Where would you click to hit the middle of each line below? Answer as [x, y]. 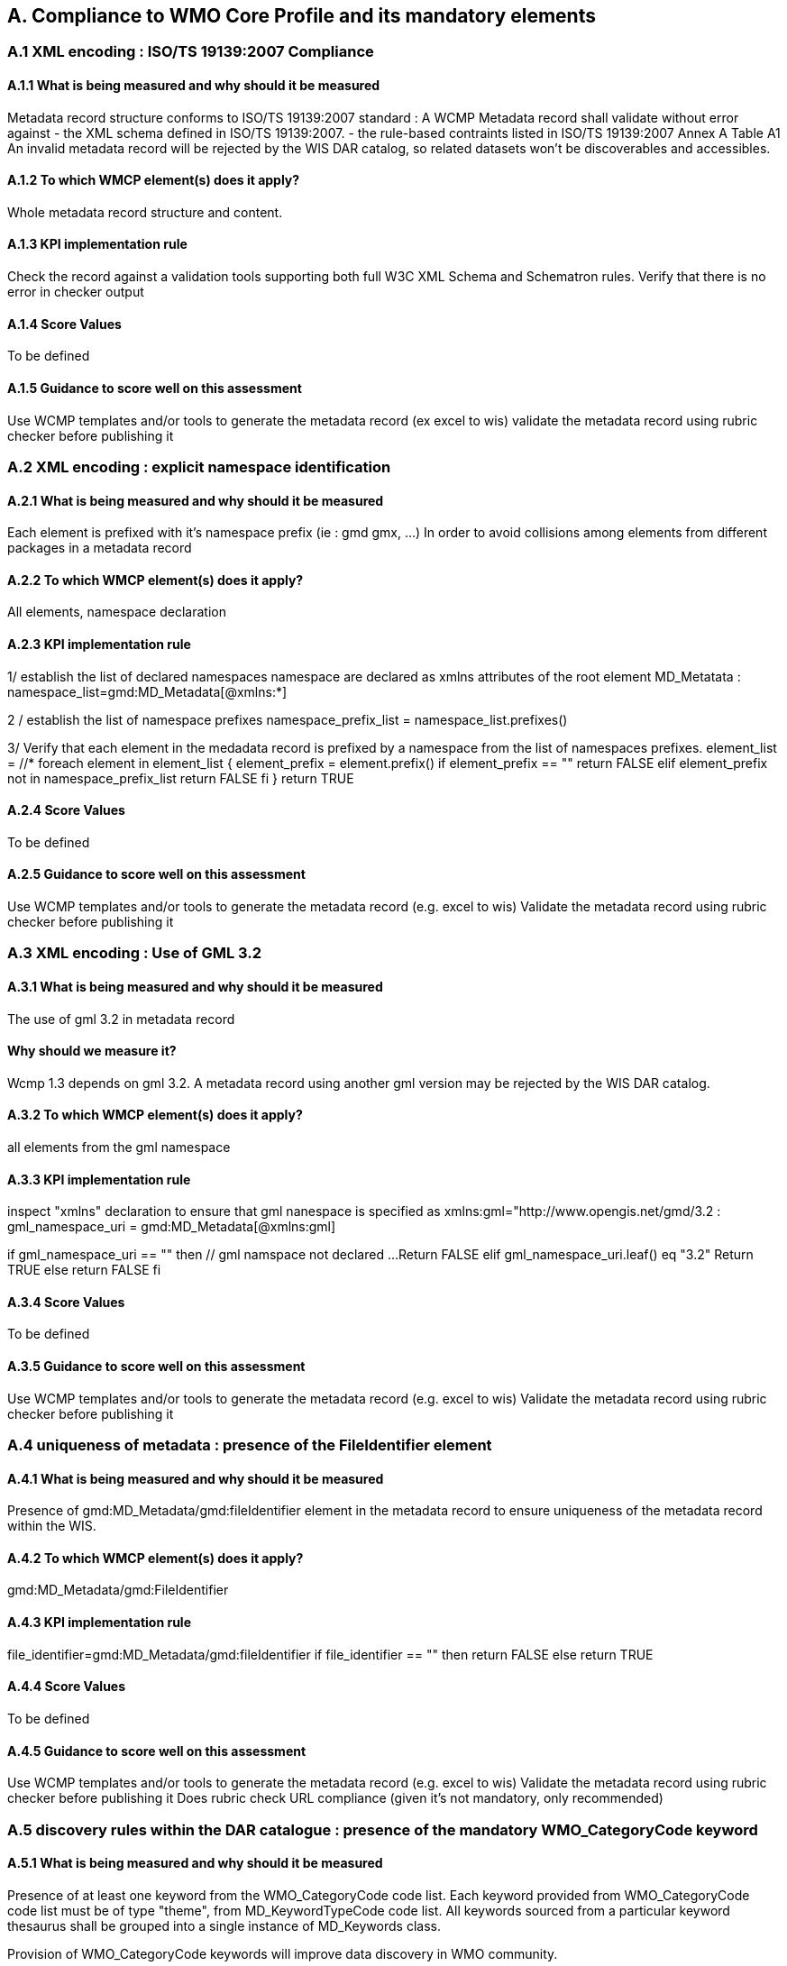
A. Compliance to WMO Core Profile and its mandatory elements [302, 16]
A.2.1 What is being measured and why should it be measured [196, 500]
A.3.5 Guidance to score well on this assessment [156, 1367]
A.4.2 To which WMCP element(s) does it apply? [156, 1558]
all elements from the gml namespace [119, 1148]
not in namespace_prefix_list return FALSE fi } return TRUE [181, 778]
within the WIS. [52, 1526]
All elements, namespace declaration [117, 612]
